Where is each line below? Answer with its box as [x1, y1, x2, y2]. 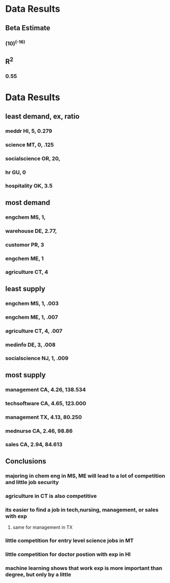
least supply [5, 284, 45, 293]
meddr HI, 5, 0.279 [5, 127, 53, 134]
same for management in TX [12, 524, 73, 530]
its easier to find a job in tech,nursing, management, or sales [5, 506, 159, 513]
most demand [5, 198, 50, 207]
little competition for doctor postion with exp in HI [5, 551, 131, 558]
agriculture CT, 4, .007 [5, 327, 63, 334]
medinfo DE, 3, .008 [5, 341, 56, 348]
